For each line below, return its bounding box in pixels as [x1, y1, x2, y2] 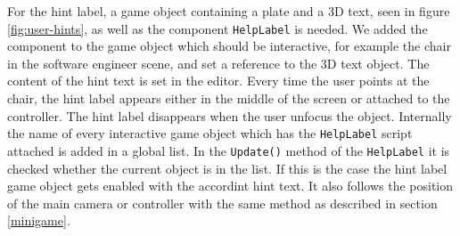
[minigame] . [7, 211, 70, 230]
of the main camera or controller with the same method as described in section [7, 193, 438, 212]
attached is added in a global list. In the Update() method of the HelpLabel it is [7, 141, 450, 159]
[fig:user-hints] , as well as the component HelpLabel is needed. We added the [7, 19, 428, 37]
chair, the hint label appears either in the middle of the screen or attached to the [7, 89, 450, 108]
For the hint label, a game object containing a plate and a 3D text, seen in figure [7, 2, 450, 20]
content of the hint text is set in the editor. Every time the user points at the [7, 71, 430, 90]
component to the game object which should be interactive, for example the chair [7, 37, 451, 55]
